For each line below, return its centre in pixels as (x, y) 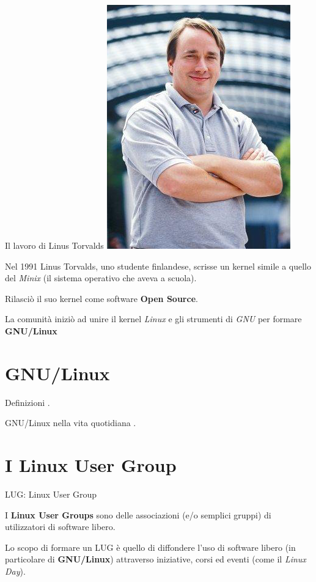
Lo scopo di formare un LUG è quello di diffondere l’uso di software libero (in (150, 547)
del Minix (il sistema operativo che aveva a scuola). (101, 278)
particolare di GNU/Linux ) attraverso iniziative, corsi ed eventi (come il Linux (156, 559)
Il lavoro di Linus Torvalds (54, 245)
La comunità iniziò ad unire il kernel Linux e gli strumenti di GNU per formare (153, 319)
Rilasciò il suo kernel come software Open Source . (101, 298)
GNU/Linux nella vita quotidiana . (71, 423)
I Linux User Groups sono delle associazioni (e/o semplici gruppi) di (138, 514)
